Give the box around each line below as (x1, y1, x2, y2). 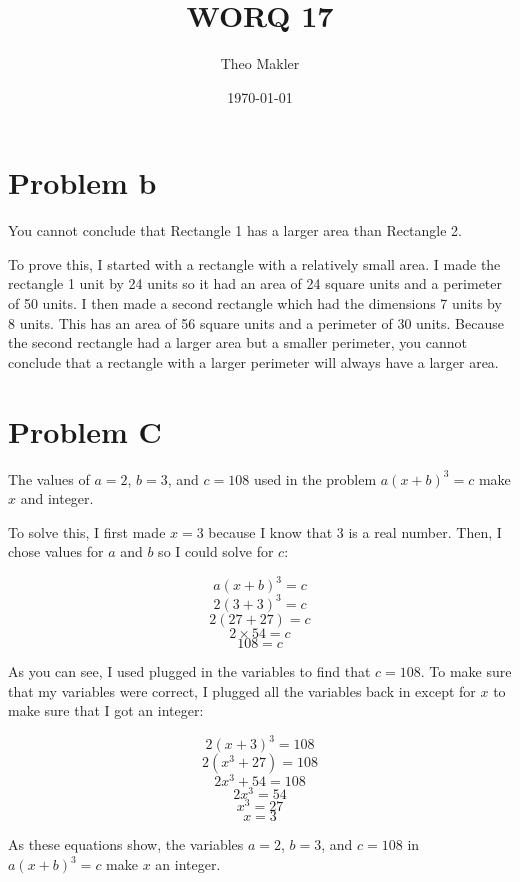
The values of (8, 468, 90, 489)
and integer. (20, 488, 94, 509)
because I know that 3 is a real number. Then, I (208, 521, 502, 542)
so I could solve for (158, 541, 274, 562)
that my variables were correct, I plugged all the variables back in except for (8, 680, 476, 701)
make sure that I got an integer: (8, 700, 204, 721)
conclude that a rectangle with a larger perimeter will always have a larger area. (8, 351, 499, 372)
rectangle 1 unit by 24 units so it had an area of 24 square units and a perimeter (8, 273, 503, 294)
